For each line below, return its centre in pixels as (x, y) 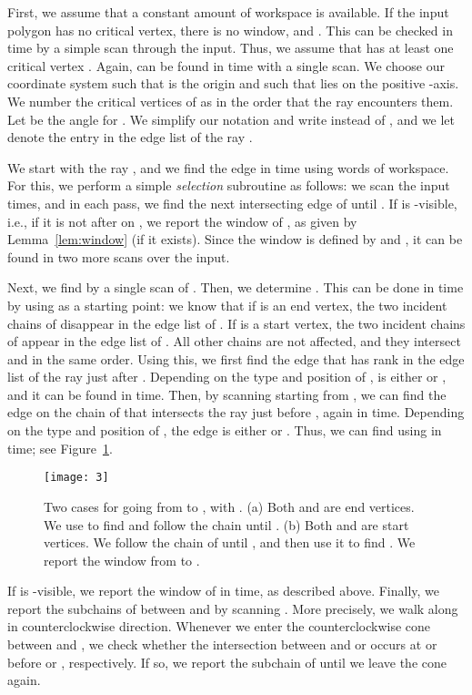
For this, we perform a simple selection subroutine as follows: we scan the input (229, 185)
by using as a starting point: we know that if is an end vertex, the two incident (227, 305)
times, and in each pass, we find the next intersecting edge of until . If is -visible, (232, 203)
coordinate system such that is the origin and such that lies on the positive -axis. (233, 83)
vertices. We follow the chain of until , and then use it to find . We (230, 542)
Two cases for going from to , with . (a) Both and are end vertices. (229, 506)
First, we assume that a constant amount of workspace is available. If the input (228, 12)
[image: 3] (76, 478)
